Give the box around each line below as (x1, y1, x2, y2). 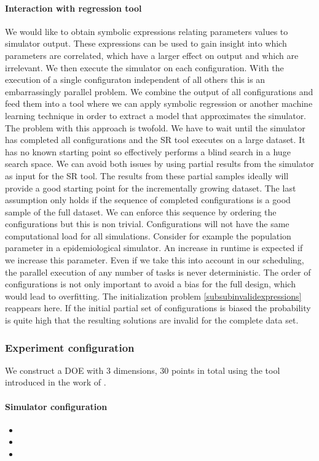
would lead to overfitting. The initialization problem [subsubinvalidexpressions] (5, 289, 302, 302)
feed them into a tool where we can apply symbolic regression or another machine (5, 97, 313, 110)
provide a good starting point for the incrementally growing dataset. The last (5, 181, 296, 194)
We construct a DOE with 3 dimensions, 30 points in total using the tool (5, 363, 280, 376)
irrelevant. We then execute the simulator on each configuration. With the (5, 61, 284, 74)
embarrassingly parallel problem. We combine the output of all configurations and (5, 85, 313, 98)
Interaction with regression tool (5, 1, 142, 14)
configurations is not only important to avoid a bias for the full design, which (5, 277, 296, 290)
